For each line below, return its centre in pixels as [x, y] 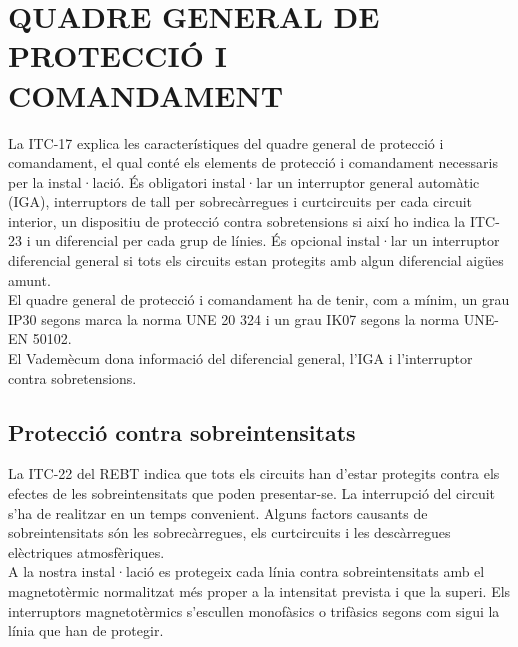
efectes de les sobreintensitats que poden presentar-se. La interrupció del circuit [252, 493]
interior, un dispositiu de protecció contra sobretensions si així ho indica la [237, 220]
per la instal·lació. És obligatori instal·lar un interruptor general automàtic [244, 181]
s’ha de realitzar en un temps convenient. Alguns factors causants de [218, 512]
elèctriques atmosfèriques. [86, 551]
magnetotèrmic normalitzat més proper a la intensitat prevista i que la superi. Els [259, 590]
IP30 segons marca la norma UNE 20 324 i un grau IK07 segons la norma [234, 318]
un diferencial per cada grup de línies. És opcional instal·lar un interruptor [267, 240]
